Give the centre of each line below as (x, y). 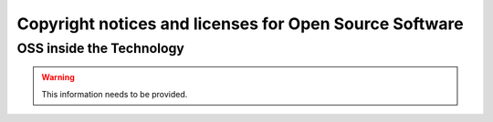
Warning (58, 77)
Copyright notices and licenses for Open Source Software (241, 24)
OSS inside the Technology (100, 48)
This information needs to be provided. (115, 94)
